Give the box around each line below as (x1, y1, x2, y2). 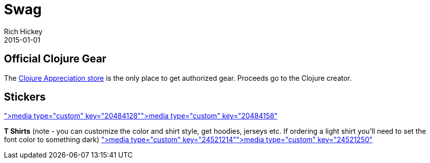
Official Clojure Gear (4, 53, 107, 65)
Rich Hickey (4, 27, 43, 36)
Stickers (4, 91, 46, 104)
